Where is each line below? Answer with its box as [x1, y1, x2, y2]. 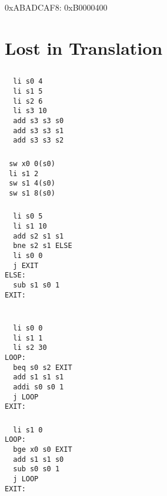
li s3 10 [13, 107, 47, 115]
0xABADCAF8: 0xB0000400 [5, 1, 108, 13]
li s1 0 [13, 425, 43, 434]
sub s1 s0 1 [13, 281, 60, 290]
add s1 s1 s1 [13, 373, 64, 382]
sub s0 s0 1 [13, 465, 60, 474]
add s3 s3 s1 [13, 126, 64, 135]
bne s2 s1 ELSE [13, 242, 72, 250]
